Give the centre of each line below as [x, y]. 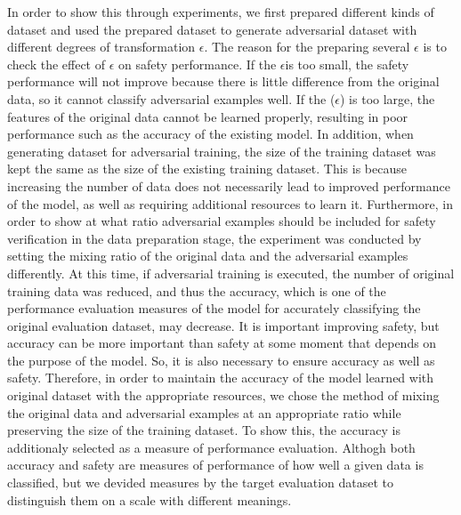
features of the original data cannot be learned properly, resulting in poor [208, 116]
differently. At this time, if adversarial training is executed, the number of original [231, 273]
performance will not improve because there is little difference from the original [223, 81]
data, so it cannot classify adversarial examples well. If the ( [171, 98]
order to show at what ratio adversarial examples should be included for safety [222, 221]
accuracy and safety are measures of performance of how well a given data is [215, 465]
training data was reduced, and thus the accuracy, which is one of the [197, 290]
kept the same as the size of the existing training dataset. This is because [207, 169]
